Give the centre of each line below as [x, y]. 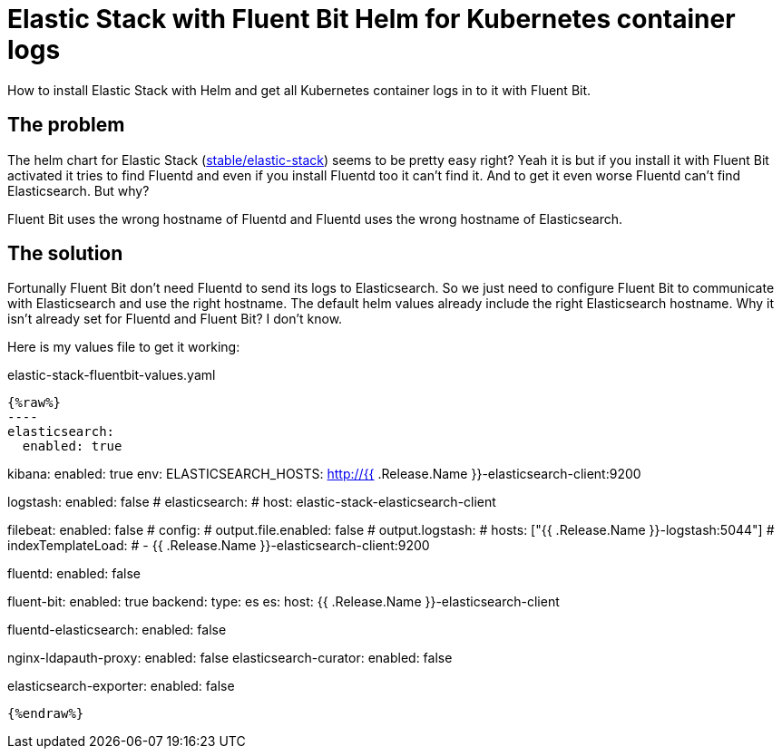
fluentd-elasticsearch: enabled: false [117, 630]
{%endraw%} [46, 714]
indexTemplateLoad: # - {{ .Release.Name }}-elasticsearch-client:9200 [219, 546]
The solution [65, 254]
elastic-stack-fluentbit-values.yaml [112, 375]
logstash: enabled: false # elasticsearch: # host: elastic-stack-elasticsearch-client [252, 502]
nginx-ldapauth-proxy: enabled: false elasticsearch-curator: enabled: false [230, 658]
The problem [66, 125]
